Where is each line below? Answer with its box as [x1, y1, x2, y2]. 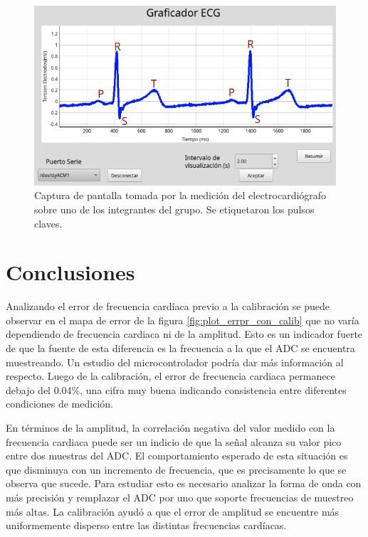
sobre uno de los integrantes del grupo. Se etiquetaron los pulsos [34, 201, 315, 216]
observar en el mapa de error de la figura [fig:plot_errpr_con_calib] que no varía [6, 312, 359, 327]
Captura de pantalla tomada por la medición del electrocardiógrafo [34, 188, 327, 203]
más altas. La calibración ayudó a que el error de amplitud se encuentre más [6, 504, 340, 519]
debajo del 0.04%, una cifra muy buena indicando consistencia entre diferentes [6, 382, 347, 397]
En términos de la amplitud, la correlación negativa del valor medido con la [6, 420, 335, 435]
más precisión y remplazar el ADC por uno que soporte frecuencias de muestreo [6, 489, 354, 504]
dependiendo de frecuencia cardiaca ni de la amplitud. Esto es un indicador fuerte [6, 326, 363, 341]
